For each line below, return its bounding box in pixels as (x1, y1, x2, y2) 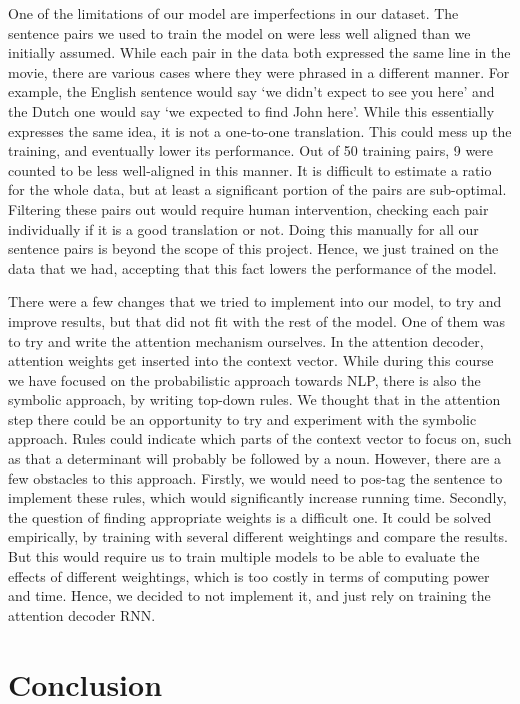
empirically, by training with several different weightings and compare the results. (8, 526, 508, 547)
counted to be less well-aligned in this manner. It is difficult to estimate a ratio (8, 159, 492, 180)
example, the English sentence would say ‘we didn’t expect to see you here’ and (8, 81, 495, 102)
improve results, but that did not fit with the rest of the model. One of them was (8, 310, 506, 331)
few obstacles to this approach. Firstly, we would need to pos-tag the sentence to (8, 467, 503, 488)
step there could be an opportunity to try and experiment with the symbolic (8, 408, 477, 429)
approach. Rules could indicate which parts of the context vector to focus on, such (8, 428, 512, 449)
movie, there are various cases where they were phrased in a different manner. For (8, 61, 510, 82)
